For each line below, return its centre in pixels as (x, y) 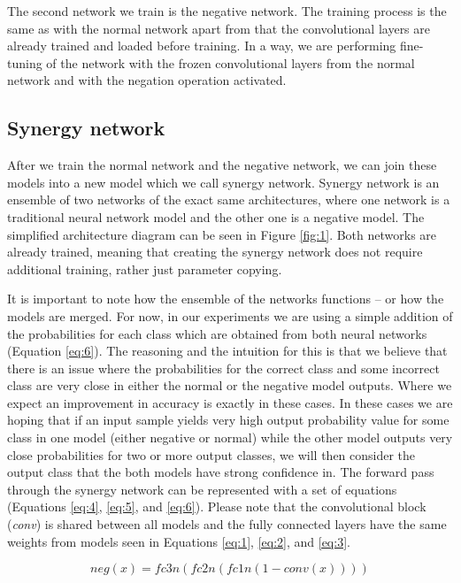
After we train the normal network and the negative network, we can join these (222, 165)
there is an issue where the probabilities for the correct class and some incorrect (223, 368)
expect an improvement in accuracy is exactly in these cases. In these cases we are (230, 402)
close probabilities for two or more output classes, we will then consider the (211, 454)
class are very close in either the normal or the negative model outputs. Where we (230, 385)
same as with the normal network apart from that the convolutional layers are (219, 28)
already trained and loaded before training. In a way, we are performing (202, 46)
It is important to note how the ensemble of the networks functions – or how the (226, 299)
